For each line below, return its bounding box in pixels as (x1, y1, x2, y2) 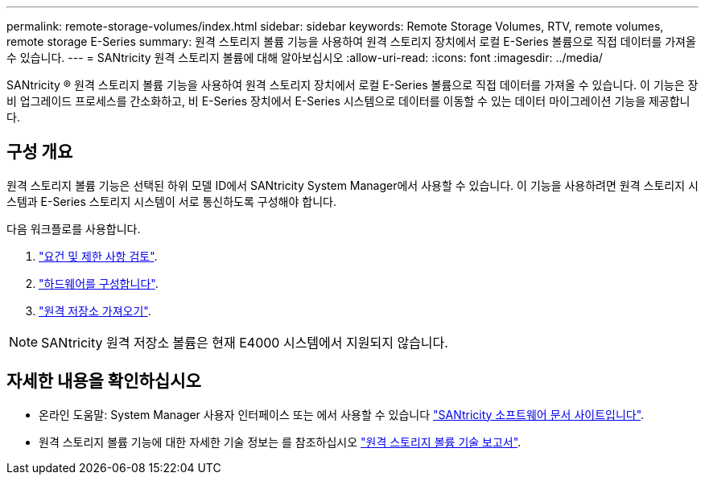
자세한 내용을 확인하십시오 (6, 371, 201, 392)
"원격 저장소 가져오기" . (39, 303, 151, 318)
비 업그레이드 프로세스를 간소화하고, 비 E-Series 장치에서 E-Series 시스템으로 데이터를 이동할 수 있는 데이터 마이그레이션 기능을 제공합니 (6, 94, 691, 108)
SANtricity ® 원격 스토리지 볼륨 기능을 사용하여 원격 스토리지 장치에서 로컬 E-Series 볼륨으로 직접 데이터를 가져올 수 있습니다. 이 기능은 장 (6, 78, 699, 92)
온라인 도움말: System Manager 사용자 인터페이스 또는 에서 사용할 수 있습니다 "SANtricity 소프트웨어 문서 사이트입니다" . (39, 407, 645, 421)
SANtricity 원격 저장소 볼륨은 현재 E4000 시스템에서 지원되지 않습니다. (41, 334, 448, 351)
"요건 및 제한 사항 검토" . (39, 249, 158, 263)
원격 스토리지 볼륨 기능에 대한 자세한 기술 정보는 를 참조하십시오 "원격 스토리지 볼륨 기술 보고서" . (39, 434, 522, 449)
